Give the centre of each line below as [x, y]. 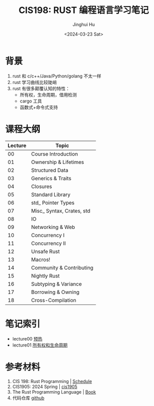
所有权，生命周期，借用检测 [48, 94]
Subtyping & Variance [57, 284]
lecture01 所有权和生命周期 [40, 345]
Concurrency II [49, 243]
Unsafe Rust [45, 251]
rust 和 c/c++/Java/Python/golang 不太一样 [57, 76]
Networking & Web [53, 227]
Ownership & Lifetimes [58, 162]
